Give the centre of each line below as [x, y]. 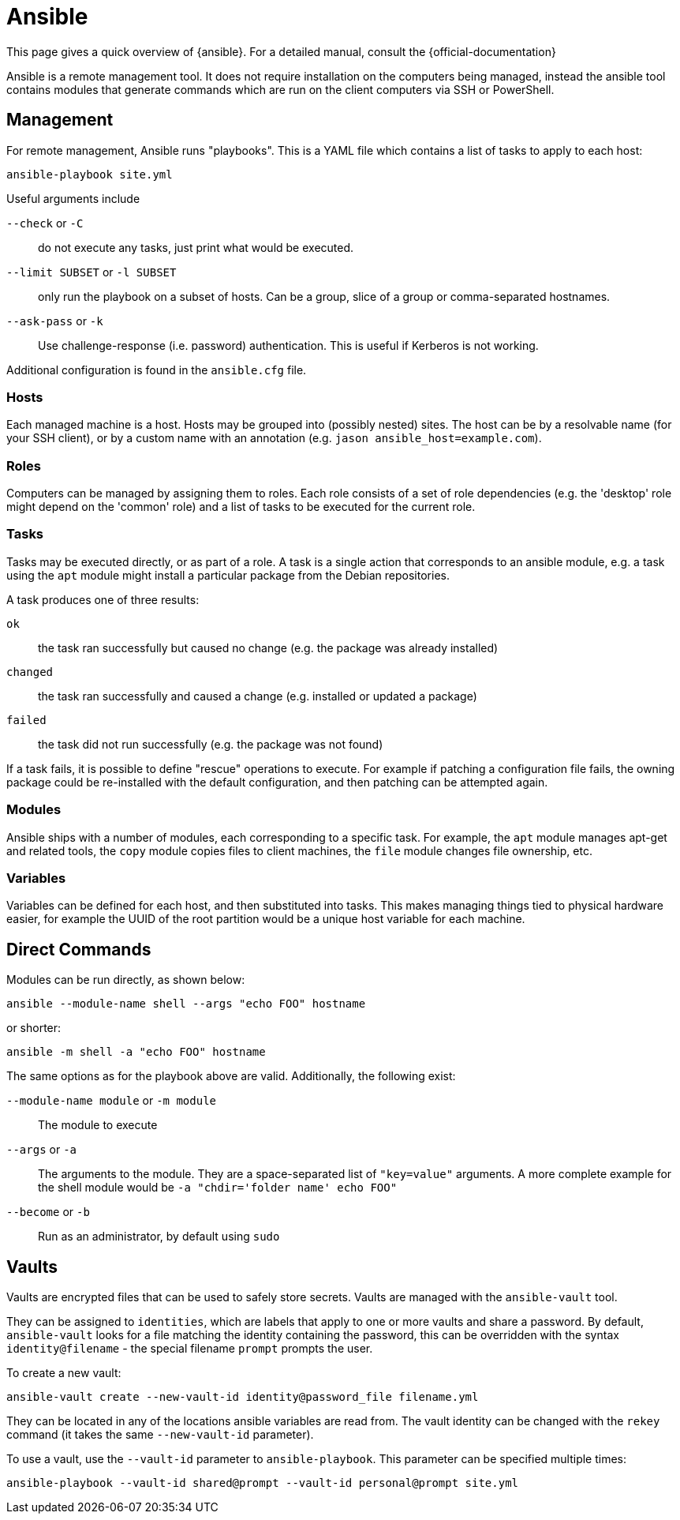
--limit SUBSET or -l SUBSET [92, 272]
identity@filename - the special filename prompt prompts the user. [190, 1349]
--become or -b [48, 1212]
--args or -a [41, 1150]
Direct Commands [79, 949]
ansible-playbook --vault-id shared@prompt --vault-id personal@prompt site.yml [263, 1483]
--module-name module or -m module [111, 1101]
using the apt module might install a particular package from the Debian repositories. [228, 575]
